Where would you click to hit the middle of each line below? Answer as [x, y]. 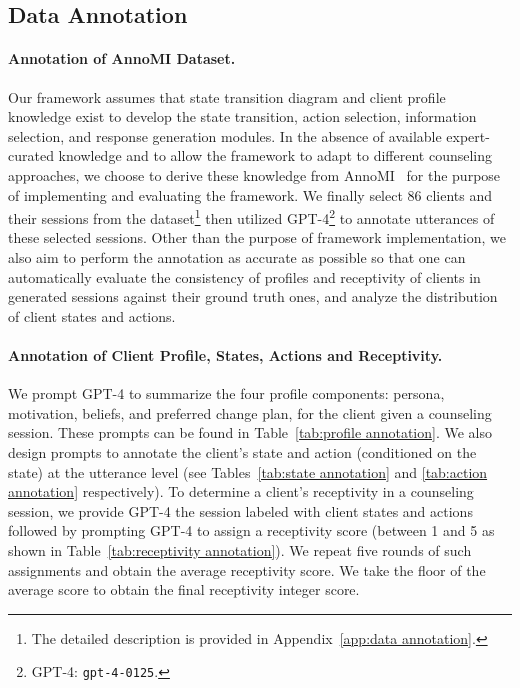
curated [31, 155]
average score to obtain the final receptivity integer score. [184, 589]
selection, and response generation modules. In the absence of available [225, 135]
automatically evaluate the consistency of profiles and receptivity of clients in [244, 276]
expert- [468, 135]
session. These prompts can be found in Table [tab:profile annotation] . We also [250, 432]
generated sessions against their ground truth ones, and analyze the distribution [253, 296]
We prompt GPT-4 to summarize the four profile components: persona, [226, 393]
